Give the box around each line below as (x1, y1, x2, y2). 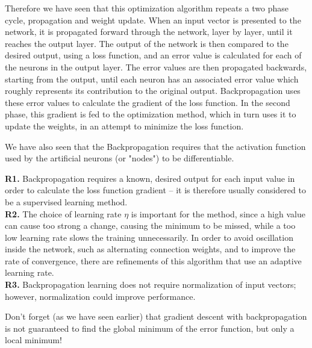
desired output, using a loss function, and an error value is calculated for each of (5, 49, 302, 61)
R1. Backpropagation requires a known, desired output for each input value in (5, 172, 295, 184)
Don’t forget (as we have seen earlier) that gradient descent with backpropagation (5, 310, 307, 323)
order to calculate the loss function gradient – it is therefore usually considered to (5, 184, 306, 196)
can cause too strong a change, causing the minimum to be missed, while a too (5, 219, 296, 232)
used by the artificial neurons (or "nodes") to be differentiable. (5, 152, 234, 164)
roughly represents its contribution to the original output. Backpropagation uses (5, 84, 301, 97)
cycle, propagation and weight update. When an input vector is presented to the (5, 13, 301, 26)
